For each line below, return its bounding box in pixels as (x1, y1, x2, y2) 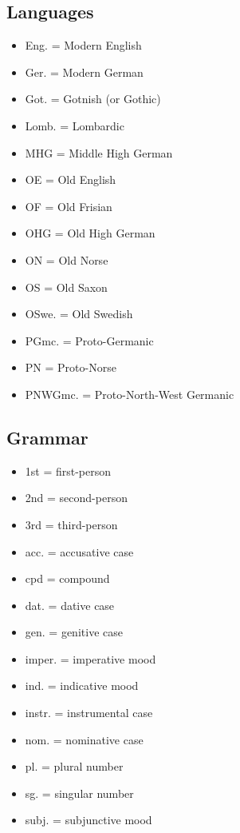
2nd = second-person (25, 489, 128, 506)
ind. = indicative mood (25, 677, 139, 694)
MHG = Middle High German (25, 144, 173, 161)
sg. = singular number (25, 784, 134, 801)
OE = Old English (25, 171, 116, 188)
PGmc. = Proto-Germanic (25, 332, 154, 349)
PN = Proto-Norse (25, 359, 116, 376)
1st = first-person (25, 462, 112, 479)
